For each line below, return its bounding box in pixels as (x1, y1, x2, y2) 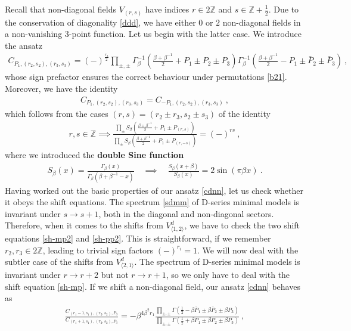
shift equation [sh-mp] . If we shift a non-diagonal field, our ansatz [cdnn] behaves (5, 280, 300, 292)
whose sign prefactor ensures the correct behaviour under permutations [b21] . (5, 70, 287, 83)
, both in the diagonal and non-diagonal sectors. (98, 207, 274, 219)
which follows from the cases (5, 107, 108, 120)
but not (101, 268, 129, 280)
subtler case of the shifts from (5, 255, 113, 268)
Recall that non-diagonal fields (5, 3, 116, 15)
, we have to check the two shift (184, 219, 300, 231)
